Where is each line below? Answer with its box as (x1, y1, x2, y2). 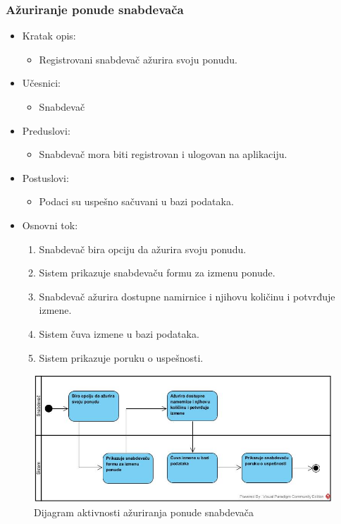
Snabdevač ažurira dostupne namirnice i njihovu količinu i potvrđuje (39, 288, 335, 303)
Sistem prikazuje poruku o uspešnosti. (39, 350, 204, 365)
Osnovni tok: (22, 217, 78, 232)
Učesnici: (22, 75, 61, 90)
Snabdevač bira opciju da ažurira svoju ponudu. (39, 241, 247, 256)
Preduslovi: (22, 123, 70, 138)
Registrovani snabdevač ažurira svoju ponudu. (39, 51, 237, 66)
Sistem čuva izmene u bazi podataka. (39, 326, 199, 341)
